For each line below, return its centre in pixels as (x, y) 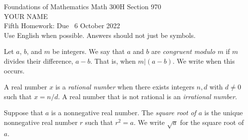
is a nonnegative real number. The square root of (124, 113)
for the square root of (212, 122)
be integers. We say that (89, 51)
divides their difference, (39, 61)
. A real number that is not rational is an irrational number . (148, 96)
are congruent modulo (183, 51)
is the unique (224, 113)
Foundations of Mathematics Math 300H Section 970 (83, 6)
